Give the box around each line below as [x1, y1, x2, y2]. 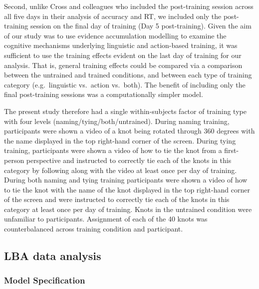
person [4, 154, 24, 165]
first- [224, 145, 239, 155]
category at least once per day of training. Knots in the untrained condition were [4, 203, 252, 214]
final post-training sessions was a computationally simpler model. [4, 89, 203, 99]
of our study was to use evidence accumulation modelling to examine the [4, 30, 227, 40]
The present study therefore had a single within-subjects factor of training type [4, 105, 247, 116]
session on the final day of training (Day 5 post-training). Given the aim [30, 20, 252, 31]
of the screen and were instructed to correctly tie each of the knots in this [4, 194, 230, 204]
